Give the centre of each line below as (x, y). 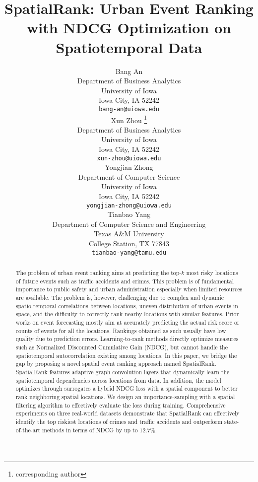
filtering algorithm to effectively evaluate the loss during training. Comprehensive (121, 405)
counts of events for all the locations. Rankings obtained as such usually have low (121, 330)
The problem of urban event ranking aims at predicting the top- (98, 273)
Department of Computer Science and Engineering (129, 224)
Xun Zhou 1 (129, 119)
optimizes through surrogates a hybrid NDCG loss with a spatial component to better (127, 388)
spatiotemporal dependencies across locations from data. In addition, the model (118, 380)
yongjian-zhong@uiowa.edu (129, 205)
